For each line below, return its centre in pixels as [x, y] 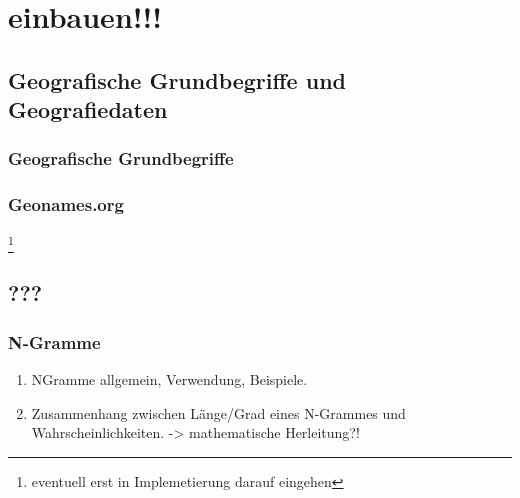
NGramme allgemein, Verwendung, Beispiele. [169, 378]
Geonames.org [66, 204]
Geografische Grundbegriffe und [177, 79]
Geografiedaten [88, 109]
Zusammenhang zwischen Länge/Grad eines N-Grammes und [218, 412]
